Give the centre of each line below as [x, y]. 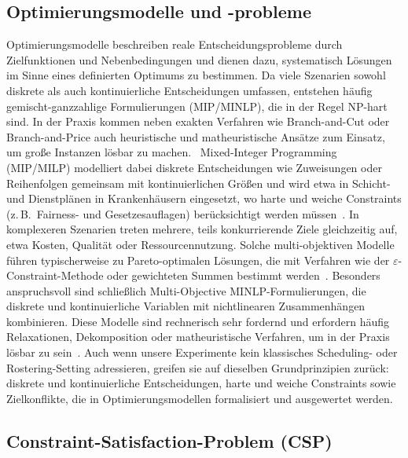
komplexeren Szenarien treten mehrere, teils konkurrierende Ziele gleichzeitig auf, [202, 229]
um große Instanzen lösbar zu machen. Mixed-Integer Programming [172, 152]
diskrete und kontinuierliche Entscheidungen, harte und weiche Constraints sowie [201, 383]
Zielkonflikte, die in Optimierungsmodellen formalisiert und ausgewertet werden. [200, 398]
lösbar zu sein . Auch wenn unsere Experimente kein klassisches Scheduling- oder [202, 352]
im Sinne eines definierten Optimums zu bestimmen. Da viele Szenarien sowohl [196, 75]
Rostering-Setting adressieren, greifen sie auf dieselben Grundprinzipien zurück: [198, 367]
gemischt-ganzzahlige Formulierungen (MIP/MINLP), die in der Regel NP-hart [197, 106]
